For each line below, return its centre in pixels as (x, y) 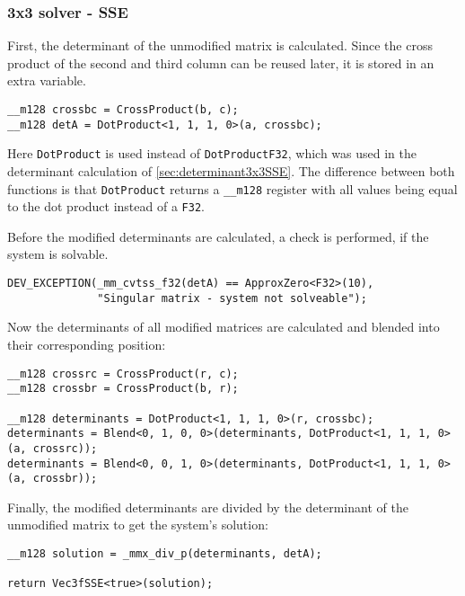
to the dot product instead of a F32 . (106, 206)
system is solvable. (58, 254)
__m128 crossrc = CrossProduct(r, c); (123, 374)
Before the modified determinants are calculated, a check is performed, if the (218, 236)
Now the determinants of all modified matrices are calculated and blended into (224, 327)
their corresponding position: (87, 344)
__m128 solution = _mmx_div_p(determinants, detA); (165, 554)
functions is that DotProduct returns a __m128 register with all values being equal (232, 188)
